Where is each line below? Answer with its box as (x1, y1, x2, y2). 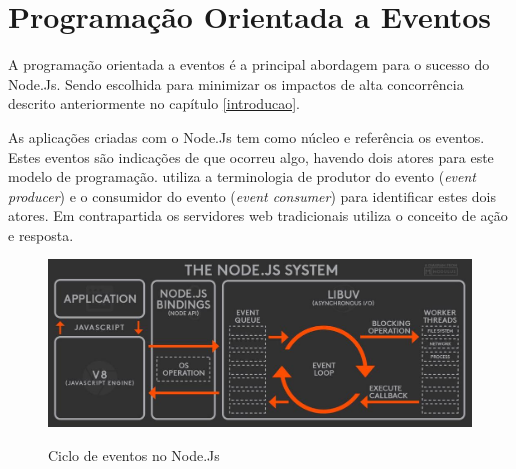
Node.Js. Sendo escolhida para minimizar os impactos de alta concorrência (8, 73, 464, 94)
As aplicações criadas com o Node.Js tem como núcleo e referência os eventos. (8, 126, 485, 147)
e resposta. (8, 224, 74, 245)
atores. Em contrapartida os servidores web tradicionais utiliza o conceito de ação (8, 205, 508, 226)
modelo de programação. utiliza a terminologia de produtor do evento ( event (8, 166, 477, 187)
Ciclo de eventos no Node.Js (48, 444, 220, 465)
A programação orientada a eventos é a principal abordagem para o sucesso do (8, 54, 490, 75)
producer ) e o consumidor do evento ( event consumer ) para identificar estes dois (8, 185, 497, 206)
